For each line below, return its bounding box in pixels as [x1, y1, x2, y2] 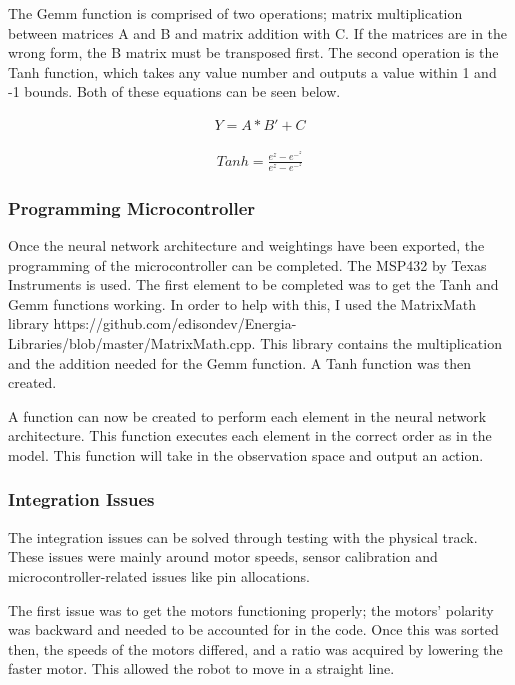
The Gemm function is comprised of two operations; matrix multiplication [8, 3, 463, 23]
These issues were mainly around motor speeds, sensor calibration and [8, 546, 438, 567]
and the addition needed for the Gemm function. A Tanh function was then [8, 352, 472, 373]
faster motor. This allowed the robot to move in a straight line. [8, 658, 395, 679]
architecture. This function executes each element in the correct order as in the [8, 425, 492, 446]
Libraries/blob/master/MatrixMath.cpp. [8, 332, 256, 353]
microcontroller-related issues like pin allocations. [8, 565, 310, 586]
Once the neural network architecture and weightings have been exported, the [8, 235, 485, 255]
